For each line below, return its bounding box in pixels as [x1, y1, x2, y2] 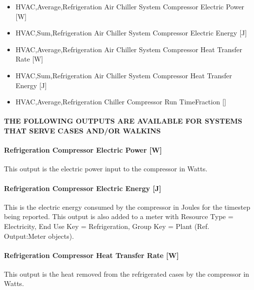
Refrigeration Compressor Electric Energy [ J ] [4, 183, 161, 193]
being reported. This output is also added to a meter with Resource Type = [4, 211, 234, 222]
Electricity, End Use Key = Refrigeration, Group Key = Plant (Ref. [4, 221, 210, 231]
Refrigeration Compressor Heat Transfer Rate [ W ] [4, 250, 179, 260]
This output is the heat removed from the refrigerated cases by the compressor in [4, 268, 250, 279]
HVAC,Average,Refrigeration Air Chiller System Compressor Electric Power [15, 1, 245, 11]
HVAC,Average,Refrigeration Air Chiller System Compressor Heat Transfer [15, 44, 242, 54]
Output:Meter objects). [4, 230, 74, 241]
